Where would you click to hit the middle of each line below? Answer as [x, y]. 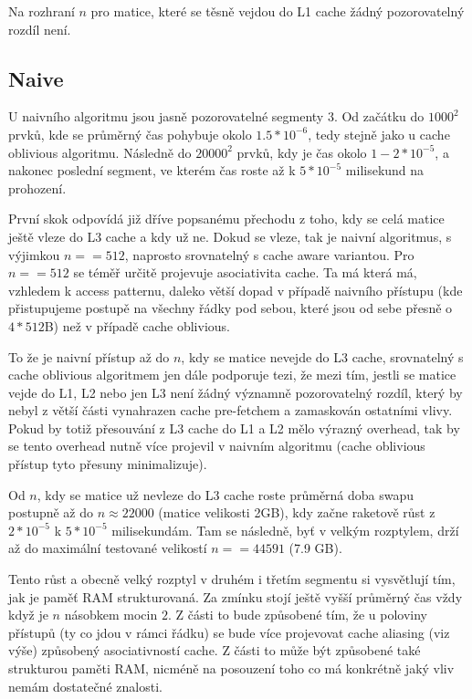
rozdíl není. [40, 29]
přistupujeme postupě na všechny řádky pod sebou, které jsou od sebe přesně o [231, 308]
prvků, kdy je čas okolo [302, 152]
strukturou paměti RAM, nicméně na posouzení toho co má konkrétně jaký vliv [231, 668]
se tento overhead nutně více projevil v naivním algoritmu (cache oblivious [217, 446]
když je [28, 615]
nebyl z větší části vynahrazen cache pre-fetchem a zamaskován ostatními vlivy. [231, 410]
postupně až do [51, 512]
